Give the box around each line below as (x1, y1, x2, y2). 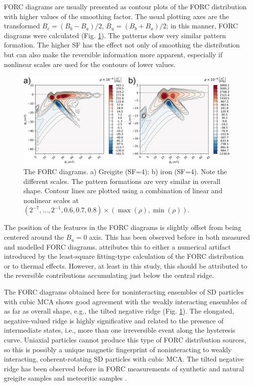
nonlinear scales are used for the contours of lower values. (4, 59, 176, 69)
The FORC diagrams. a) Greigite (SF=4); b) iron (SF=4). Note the (23, 166, 227, 177)
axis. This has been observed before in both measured (89, 232, 250, 242)
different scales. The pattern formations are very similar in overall (23, 176, 221, 186)
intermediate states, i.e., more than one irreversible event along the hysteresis (4, 325, 235, 335)
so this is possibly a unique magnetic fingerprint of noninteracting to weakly (4, 344, 232, 354)
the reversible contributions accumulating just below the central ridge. (4, 270, 214, 280)
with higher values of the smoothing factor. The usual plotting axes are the (4, 11, 229, 21)
